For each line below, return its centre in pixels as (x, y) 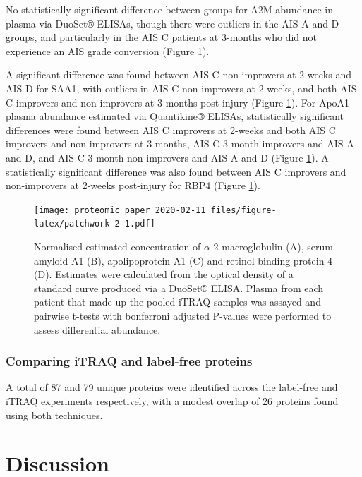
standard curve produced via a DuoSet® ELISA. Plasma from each (179, 288)
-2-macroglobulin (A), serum (271, 247)
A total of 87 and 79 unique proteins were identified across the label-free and (172, 387)
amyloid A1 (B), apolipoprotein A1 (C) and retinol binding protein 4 (183, 260)
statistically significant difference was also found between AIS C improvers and (176, 171)
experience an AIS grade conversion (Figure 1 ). (108, 50)
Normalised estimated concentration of (117, 247)
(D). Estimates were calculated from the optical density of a (164, 274)
